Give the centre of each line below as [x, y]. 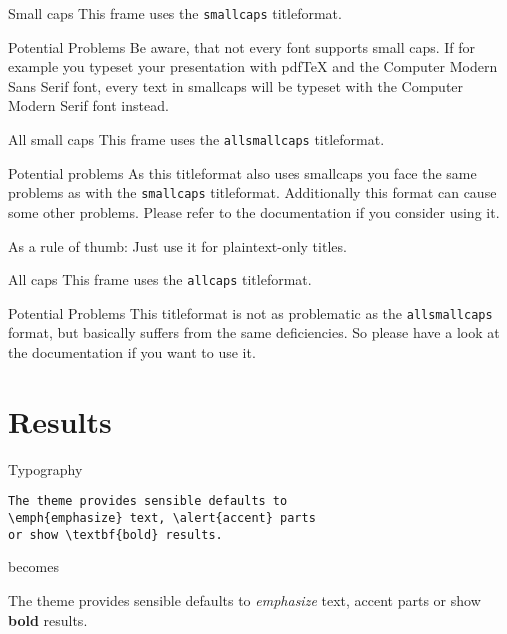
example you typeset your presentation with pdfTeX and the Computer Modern [253, 66]
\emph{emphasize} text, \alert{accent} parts [162, 518]
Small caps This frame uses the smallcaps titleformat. [175, 13]
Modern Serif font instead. [88, 105]
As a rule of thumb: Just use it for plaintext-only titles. [177, 245]
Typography [45, 468]
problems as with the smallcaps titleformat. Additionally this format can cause [252, 192]
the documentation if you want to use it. [132, 352]
